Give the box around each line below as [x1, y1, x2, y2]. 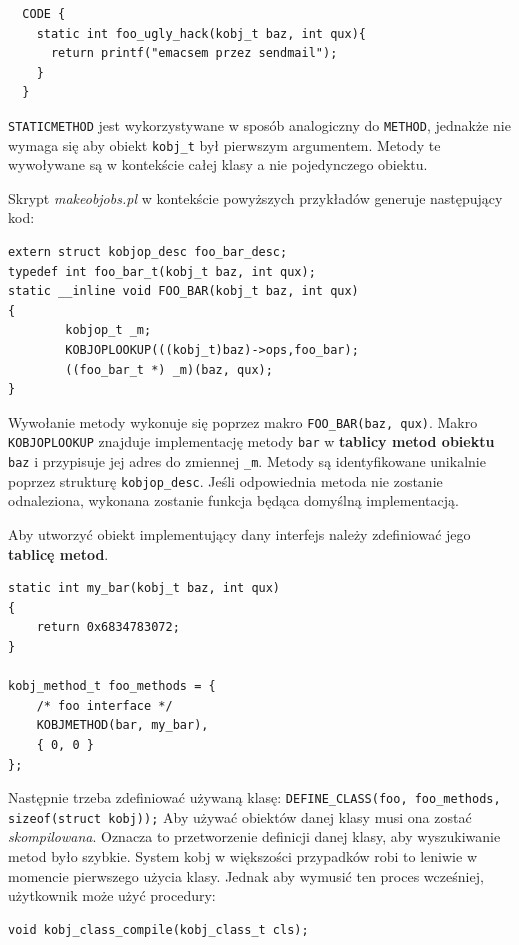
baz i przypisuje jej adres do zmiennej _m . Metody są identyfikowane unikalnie [8, 451, 486, 472]
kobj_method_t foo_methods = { [8, 679, 216, 694]
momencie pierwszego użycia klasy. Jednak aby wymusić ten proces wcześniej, [8, 865, 484, 886]
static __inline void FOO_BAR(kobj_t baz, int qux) [8, 284, 359, 299]
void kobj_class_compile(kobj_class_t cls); [8, 922, 309, 937]
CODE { [22, 7, 66, 21]
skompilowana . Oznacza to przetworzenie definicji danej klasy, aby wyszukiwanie [8, 826, 501, 847]
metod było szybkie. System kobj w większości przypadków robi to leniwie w [8, 846, 477, 867]
